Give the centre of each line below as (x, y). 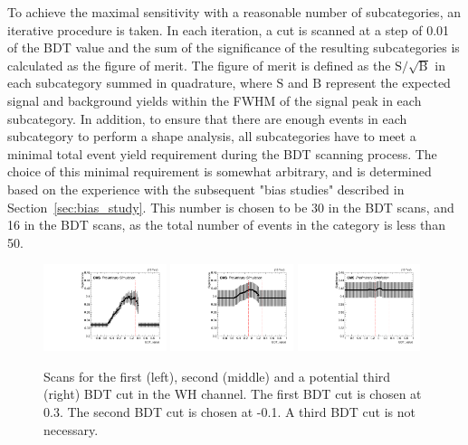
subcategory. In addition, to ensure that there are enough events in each (207, 118)
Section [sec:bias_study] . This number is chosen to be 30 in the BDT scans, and (231, 207)
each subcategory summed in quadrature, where (140, 83)
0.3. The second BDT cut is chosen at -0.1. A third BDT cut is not (229, 411)
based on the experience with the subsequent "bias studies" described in (206, 189)
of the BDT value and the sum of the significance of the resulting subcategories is (234, 47)
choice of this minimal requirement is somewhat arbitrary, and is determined (220, 171)
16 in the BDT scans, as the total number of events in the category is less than (226, 225)
